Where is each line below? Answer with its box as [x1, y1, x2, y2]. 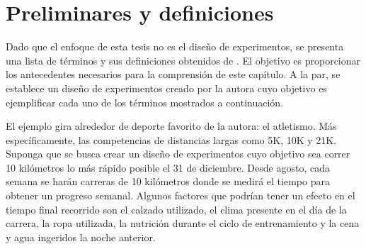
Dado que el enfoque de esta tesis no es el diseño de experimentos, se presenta [6, 39, 344, 54]
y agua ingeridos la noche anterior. [6, 229, 156, 244]
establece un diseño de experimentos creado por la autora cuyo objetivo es [6, 80, 327, 95]
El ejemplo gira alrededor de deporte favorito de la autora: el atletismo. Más [6, 118, 337, 133]
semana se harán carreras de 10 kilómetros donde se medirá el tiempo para [6, 174, 330, 189]
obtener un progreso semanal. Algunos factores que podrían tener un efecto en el [6, 188, 355, 203]
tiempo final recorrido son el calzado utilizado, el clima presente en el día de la [6, 201, 347, 216]
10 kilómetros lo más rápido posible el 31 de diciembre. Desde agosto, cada [6, 160, 330, 175]
